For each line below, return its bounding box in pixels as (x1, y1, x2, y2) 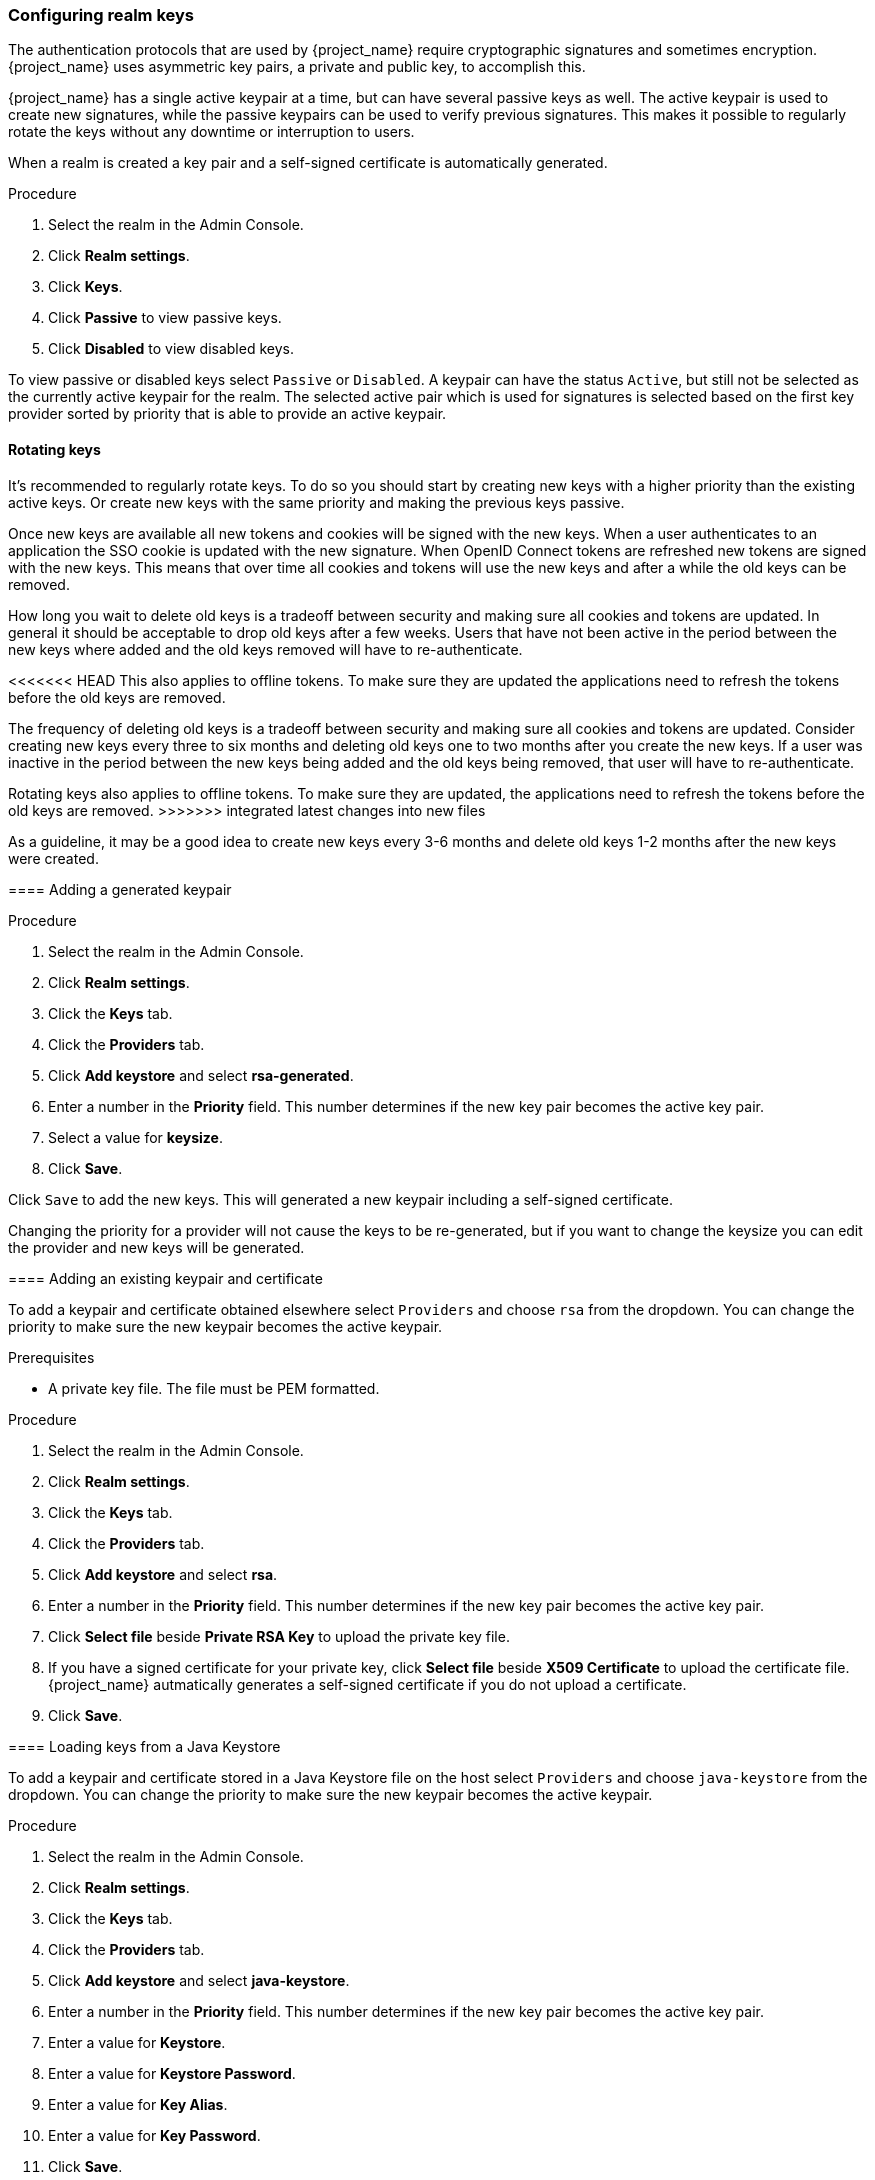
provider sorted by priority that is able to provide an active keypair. (8, 405, 447, 423)
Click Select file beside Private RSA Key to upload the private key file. (48, 1627, 510, 1645)
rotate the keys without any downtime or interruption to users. (8, 123, 415, 141)
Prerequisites (8, 1348, 95, 1366)
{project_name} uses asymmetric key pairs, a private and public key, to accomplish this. (8, 58, 586, 76)
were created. (8, 849, 99, 867)
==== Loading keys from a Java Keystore (8, 1737, 281, 1755)
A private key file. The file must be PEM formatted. (48, 1379, 380, 1397)
